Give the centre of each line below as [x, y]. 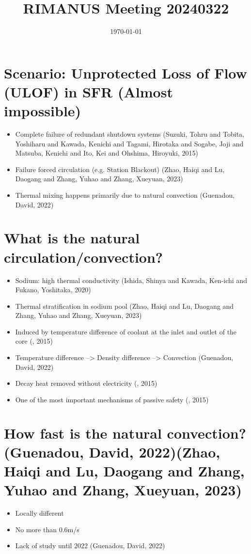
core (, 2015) [34, 341]
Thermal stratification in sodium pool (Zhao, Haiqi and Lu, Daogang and [125, 306]
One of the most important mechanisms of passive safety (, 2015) [112, 399]
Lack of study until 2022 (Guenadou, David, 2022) [90, 546]
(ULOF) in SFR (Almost [88, 91]
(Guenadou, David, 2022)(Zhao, [112, 451]
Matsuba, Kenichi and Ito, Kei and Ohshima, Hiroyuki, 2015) [107, 153]
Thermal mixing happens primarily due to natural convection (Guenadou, [125, 195]
